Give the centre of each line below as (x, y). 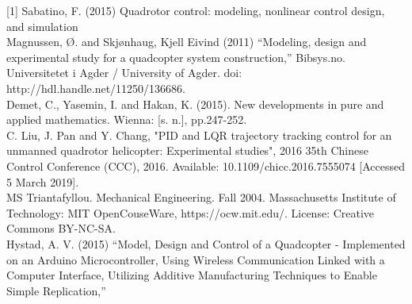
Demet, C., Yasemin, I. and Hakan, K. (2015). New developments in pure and (195, 104)
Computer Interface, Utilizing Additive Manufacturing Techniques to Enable (192, 275)
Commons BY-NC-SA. (61, 228)
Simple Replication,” (56, 290)
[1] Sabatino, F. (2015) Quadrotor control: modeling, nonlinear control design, (196, 10)
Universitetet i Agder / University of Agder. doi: (124, 73)
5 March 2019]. (43, 181)
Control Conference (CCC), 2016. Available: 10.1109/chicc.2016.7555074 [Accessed (206, 165)
